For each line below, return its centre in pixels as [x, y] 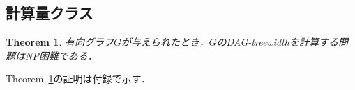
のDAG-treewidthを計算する [277, 42]
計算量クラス [50, 13]
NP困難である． [61, 55]
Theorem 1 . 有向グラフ [60, 42]
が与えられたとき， [165, 42]
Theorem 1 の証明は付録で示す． [78, 79]
